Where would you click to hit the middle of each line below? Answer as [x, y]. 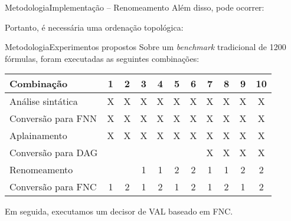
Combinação [39, 84]
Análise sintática [44, 101]
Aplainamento [38, 136]
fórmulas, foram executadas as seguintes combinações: [102, 58]
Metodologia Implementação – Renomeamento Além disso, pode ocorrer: [135, 7]
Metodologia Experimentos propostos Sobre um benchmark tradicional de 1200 [145, 47]
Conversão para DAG [54, 153]
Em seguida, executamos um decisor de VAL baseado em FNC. [119, 211]
